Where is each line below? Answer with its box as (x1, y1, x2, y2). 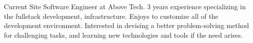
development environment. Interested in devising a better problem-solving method (4, 20, 249, 30)
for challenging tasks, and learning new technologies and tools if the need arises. (4, 29, 243, 40)
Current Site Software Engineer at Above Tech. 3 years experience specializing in (4, 1, 246, 11)
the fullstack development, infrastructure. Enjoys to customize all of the (4, 11, 218, 21)
